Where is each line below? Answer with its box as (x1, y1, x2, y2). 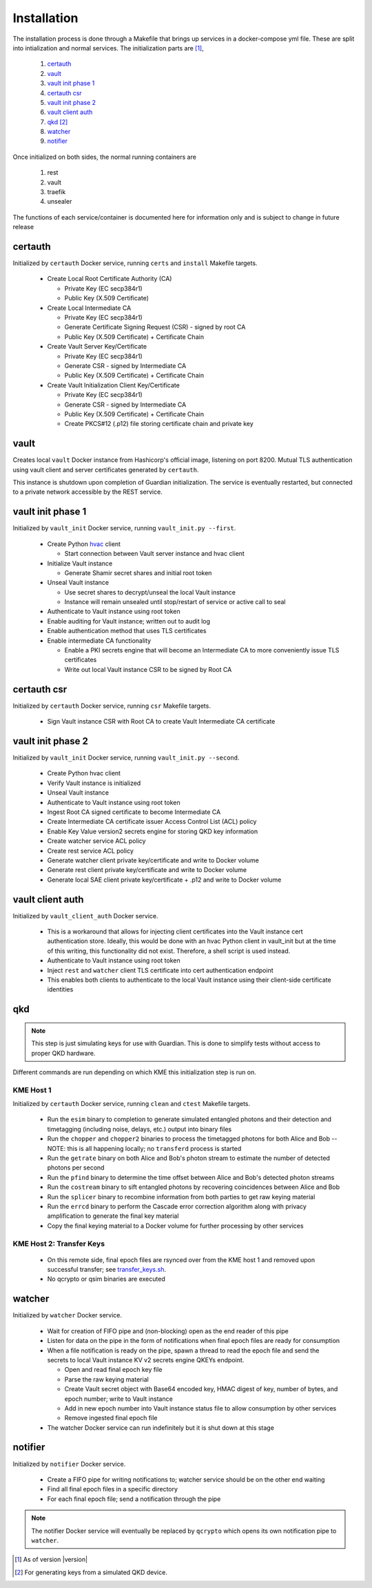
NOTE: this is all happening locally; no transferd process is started (47, 1144, 242, 1152)
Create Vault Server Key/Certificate (47, 342, 147, 351)
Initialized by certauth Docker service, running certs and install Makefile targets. (12, 259, 258, 267)
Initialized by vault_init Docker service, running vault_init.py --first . (12, 524, 236, 532)
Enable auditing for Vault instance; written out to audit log (47, 617, 210, 625)
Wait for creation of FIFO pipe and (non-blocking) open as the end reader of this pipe (47, 1326, 289, 1335)
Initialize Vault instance (47, 559, 113, 568)
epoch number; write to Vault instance (64, 1395, 174, 1403)
